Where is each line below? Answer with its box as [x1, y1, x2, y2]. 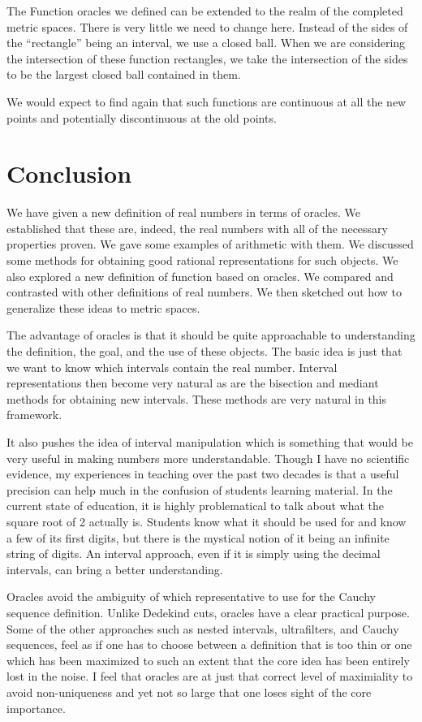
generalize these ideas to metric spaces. [6, 299, 200, 316]
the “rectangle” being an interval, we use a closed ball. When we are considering [6, 34, 406, 51]
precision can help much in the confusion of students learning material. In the [6, 481, 393, 498]
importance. [6, 699, 66, 716]
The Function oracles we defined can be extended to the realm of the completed [6, 2, 403, 19]
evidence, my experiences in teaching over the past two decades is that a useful [6, 465, 399, 482]
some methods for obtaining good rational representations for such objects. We [6, 252, 398, 269]
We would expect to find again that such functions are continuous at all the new [6, 93, 407, 110]
